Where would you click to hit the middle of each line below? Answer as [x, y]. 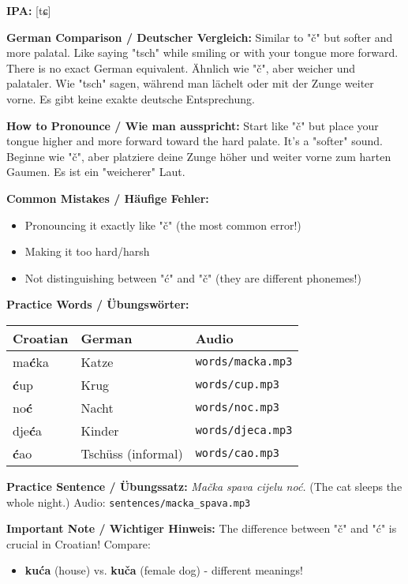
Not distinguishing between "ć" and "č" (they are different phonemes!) [193, 277]
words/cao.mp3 [238, 453]
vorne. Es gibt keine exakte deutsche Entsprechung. [131, 98]
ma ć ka [31, 361]
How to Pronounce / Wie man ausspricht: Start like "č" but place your [193, 125]
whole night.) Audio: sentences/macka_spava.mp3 [129, 502]
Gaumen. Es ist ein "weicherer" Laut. [96, 172]
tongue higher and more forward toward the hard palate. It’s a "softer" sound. [195, 141]
